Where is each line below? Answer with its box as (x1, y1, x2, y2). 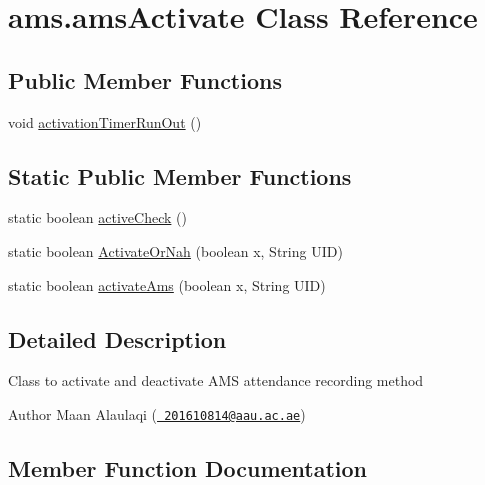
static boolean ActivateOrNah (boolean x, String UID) (8, 240, 343, 261)
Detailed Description (8, 323, 227, 354)
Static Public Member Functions (8, 160, 352, 191)
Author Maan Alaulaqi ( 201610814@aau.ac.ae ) (8, 403, 306, 424)
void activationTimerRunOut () (8, 111, 202, 132)
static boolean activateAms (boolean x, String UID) (8, 274, 326, 295)
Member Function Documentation (8, 453, 368, 483)
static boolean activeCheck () (8, 207, 187, 228)
